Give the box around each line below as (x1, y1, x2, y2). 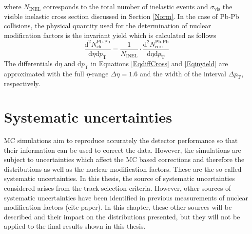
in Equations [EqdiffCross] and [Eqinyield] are (91, 58, 228, 68)
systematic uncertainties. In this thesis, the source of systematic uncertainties (4, 173, 235, 183)
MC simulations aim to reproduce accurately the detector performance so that (4, 135, 238, 145)
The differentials (4, 58, 53, 68)
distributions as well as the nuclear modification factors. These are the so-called (4, 163, 242, 174)
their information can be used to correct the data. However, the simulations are (4, 144, 241, 155)
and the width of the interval (139, 68, 226, 78)
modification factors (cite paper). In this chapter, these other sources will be (4, 202, 232, 212)
